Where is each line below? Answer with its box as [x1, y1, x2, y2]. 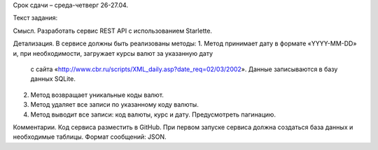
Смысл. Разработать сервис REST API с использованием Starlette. [13, 27, 213, 35]
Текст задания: [13, 14, 58, 22]
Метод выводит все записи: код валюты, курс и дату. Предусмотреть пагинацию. [30, 110, 276, 119]
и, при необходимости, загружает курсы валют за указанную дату [13, 49, 213, 57]
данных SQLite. [30, 75, 76, 83]
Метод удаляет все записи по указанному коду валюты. [30, 100, 199, 109]
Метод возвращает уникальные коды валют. [30, 91, 164, 99]
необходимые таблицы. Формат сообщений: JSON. [13, 133, 167, 141]
